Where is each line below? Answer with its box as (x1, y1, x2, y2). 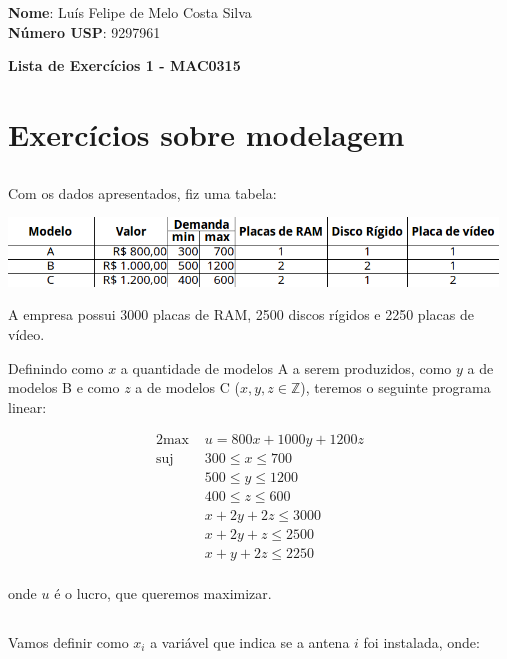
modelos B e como (8, 377, 120, 398)
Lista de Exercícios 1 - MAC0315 (8, 55, 241, 76)
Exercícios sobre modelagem (8, 113, 405, 154)
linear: (8, 396, 47, 417)
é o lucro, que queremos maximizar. (54, 582, 272, 603)
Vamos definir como (8, 631, 129, 652)
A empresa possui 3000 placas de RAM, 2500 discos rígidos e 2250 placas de (8, 304, 474, 325)
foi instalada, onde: (363, 631, 480, 652)
